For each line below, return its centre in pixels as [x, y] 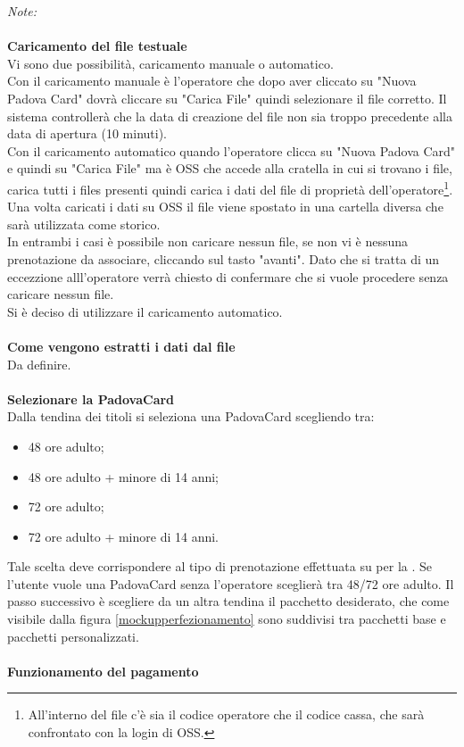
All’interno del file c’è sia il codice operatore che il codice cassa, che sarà [226, 714]
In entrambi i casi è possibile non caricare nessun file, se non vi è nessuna [208, 241]
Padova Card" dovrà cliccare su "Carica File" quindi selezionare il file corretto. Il [227, 98]
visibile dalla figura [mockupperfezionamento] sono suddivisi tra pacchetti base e [227, 619]
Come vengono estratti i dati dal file [121, 346]
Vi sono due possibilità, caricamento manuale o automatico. [170, 63]
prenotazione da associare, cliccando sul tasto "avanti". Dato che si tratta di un [224, 258]
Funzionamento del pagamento [103, 671]
